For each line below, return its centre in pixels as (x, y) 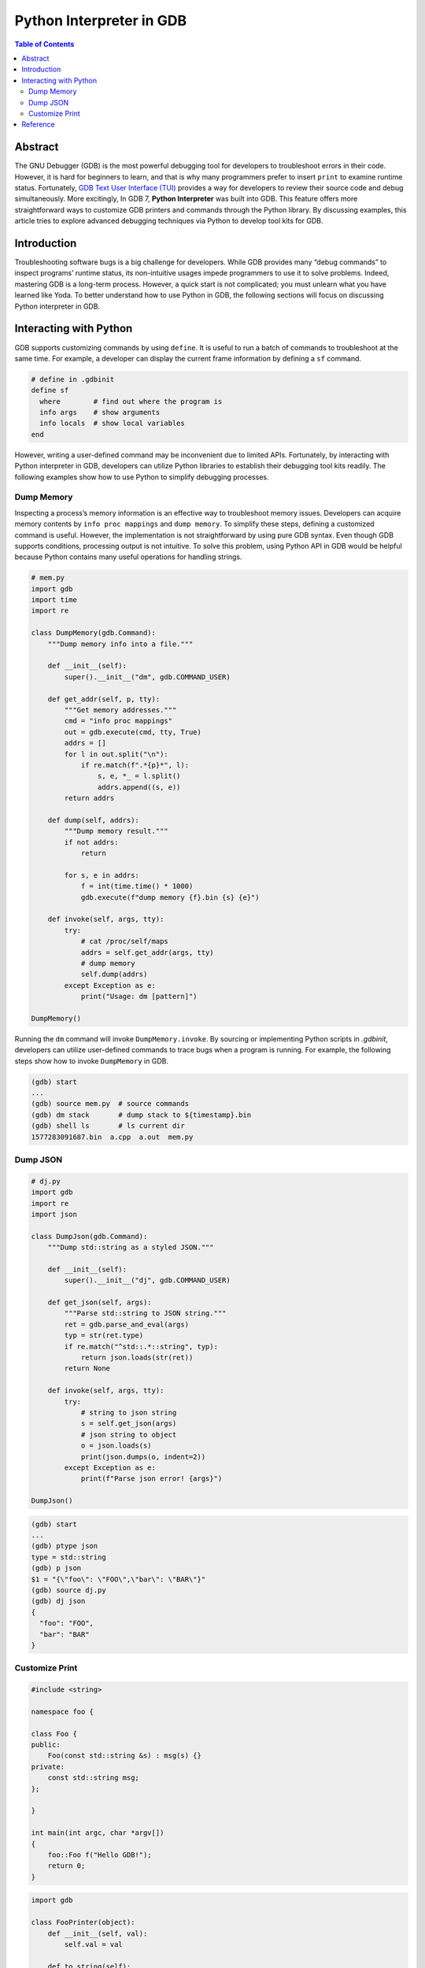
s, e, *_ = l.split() (139, 776)
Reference (38, 124)
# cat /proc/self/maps (124, 941)
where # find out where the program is (131, 401)
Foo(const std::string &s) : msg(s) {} (125, 1756)
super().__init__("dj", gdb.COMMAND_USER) (148, 1280)
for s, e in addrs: (102, 875)
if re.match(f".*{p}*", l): (135, 765)
